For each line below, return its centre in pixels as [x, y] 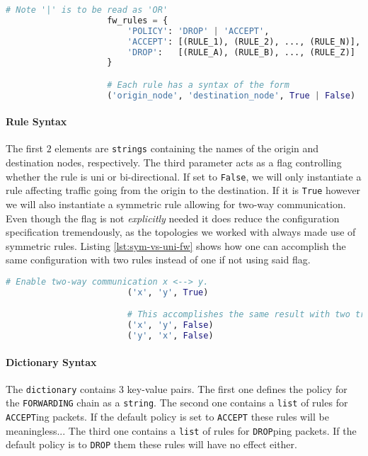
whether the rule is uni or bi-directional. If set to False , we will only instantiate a [184, 176]
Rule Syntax [36, 121]
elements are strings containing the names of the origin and [187, 148]
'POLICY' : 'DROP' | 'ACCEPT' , [198, 31]
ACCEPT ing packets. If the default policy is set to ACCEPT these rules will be [167, 417]
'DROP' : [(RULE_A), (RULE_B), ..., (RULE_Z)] [241, 52]
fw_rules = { [138, 20]
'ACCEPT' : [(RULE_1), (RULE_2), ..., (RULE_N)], [244, 41]
